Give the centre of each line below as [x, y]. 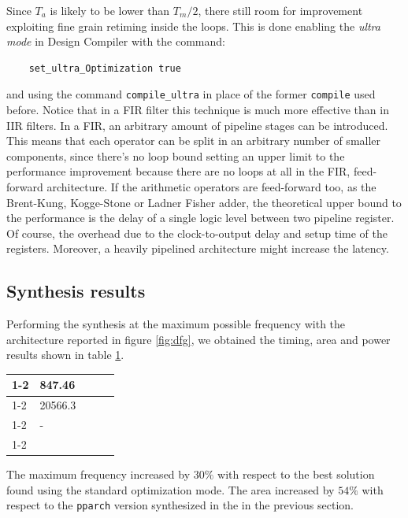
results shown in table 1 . [65, 355]
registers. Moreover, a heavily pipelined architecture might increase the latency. [198, 248]
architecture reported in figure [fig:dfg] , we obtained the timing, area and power [198, 339]
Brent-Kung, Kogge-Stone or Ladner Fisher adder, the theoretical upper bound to [204, 202]
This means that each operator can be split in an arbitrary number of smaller [194, 141]
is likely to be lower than [110, 10]
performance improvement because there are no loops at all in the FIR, [178, 171]
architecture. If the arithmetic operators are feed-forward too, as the [211, 187]
